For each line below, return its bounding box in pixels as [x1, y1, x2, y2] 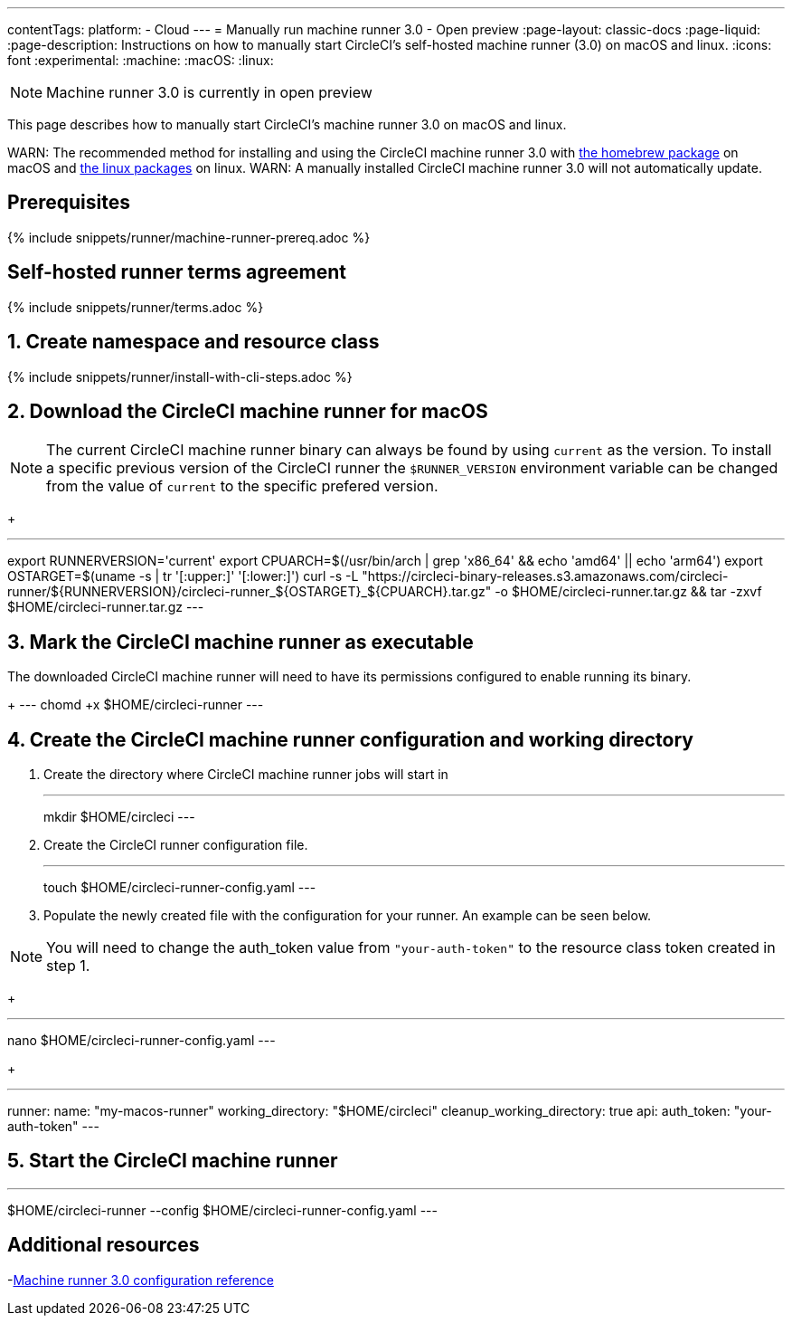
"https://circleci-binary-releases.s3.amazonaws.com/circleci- [362, 568, 729, 585]
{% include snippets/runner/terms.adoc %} [7, 299, 264, 315]
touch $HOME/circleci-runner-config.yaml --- [43, 880, 316, 896]
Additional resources [7, 1233, 200, 1257]
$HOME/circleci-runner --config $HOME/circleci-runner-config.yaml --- [7, 1202, 438, 1218]
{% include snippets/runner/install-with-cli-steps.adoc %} [7, 368, 353, 385]
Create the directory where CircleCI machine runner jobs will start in [43, 766, 448, 783]
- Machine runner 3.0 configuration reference [7, 1271, 274, 1288]
